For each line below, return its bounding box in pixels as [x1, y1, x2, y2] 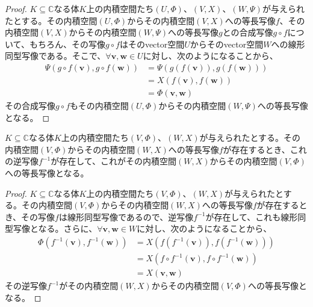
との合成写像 [222, 26, 273, 39]
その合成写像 [5, 99, 55, 112]
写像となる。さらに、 [13, 222, 98, 235]
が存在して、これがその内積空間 [51, 155, 177, 167]
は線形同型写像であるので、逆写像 [58, 210, 194, 223]
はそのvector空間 [119, 37, 185, 50]
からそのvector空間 [190, 37, 264, 50]
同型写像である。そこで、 [5, 49, 106, 62]
